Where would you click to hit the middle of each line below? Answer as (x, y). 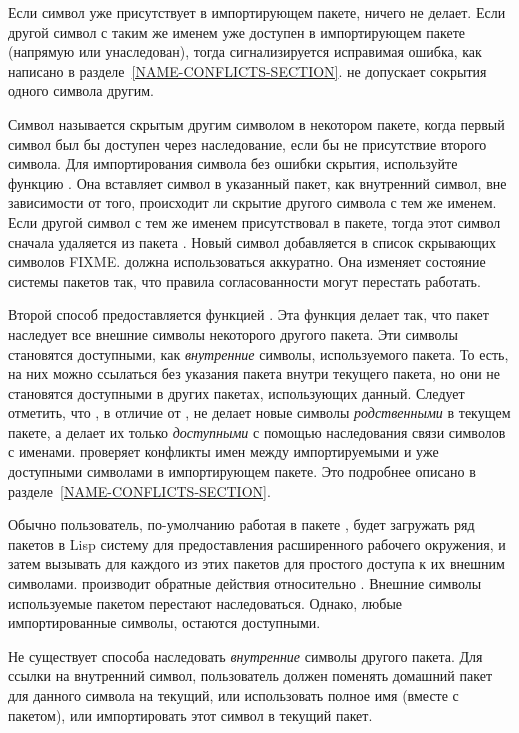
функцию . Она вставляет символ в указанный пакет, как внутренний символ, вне (257, 182)
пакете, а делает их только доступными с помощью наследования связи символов (257, 431)
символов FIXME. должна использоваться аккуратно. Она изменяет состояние (247, 261)
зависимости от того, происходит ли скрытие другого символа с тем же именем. (252, 202)
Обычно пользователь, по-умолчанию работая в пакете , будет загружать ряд (241, 524)
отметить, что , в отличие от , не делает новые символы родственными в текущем (259, 412)
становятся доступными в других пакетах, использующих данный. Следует (236, 392)
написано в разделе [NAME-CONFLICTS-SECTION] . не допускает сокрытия (247, 70)
